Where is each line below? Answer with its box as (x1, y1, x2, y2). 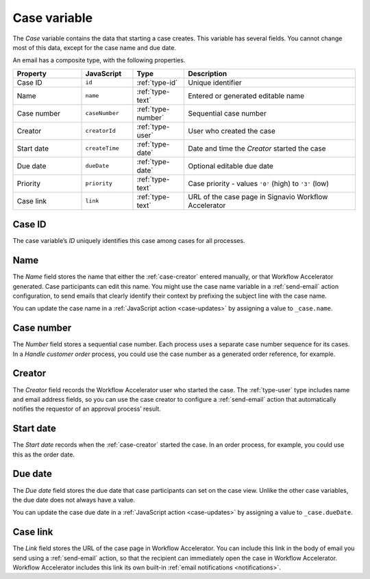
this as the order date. (12, 450, 75, 459)
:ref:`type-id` (136, 77, 178, 87)
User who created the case (188, 126, 275, 136)
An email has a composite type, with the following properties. (12, 56, 186, 64)
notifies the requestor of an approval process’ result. (12, 404, 161, 413)
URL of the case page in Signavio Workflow (188, 192, 328, 201)
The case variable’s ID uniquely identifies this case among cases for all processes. (12, 237, 246, 245)
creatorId (85, 127, 116, 135)
